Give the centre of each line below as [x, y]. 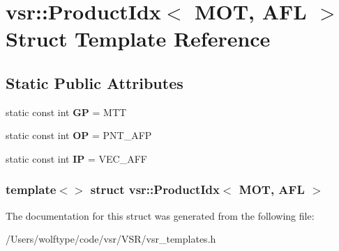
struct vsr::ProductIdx [155, 189]
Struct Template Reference [138, 39]
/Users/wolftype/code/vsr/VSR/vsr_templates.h [111, 239]
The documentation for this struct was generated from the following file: [160, 215]
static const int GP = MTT [66, 112]
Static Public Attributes [95, 82]
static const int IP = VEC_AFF [76, 158]
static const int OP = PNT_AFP [79, 135]
